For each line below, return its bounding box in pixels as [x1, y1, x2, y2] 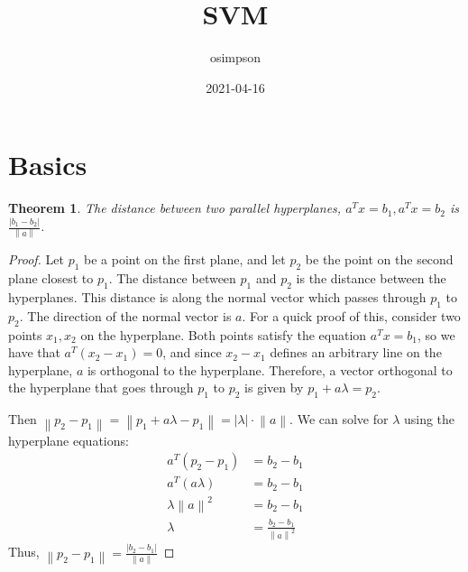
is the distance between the [296, 269, 446, 288]
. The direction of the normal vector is [19, 306, 232, 325]
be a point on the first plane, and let [84, 250, 286, 269]
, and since [162, 343, 222, 362]
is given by [244, 378, 304, 397]
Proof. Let [8, 250, 64, 269]
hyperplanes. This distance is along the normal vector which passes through [8, 288, 427, 307]
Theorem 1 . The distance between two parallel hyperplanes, [8, 198, 342, 217]
